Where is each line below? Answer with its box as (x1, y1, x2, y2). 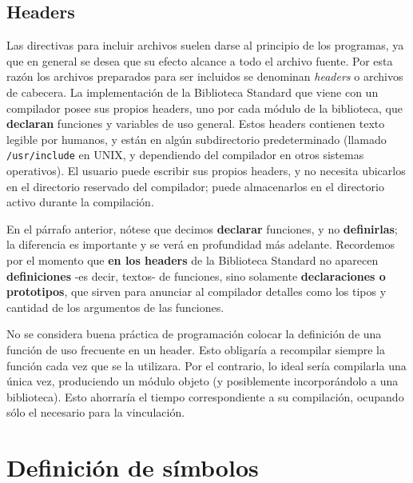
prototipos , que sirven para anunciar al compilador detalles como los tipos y (6, 283, 387, 300)
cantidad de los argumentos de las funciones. (6, 298, 224, 315)
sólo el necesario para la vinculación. (6, 404, 185, 421)
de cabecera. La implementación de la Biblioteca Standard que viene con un (6, 83, 379, 100)
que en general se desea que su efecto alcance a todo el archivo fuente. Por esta (6, 52, 393, 69)
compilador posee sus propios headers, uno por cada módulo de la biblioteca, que (6, 99, 403, 116)
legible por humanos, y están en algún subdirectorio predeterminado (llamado (6, 130, 387, 147)
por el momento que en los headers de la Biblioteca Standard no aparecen (6, 251, 379, 268)
